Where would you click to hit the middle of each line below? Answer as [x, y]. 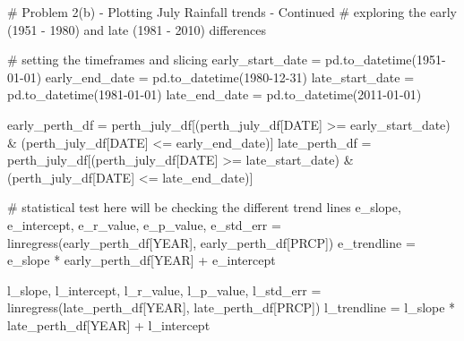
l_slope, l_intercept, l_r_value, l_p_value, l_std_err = [164, 290]
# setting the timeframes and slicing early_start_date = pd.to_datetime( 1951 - [227, 60]
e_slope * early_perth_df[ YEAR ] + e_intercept [142, 260]
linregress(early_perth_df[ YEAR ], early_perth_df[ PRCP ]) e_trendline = [211, 242]
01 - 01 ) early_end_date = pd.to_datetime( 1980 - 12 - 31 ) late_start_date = [211, 77]
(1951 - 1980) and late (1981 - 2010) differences [137, 29]
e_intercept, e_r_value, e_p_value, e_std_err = [144, 224]
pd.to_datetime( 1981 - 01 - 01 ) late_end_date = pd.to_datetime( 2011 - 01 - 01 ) [215, 94]
